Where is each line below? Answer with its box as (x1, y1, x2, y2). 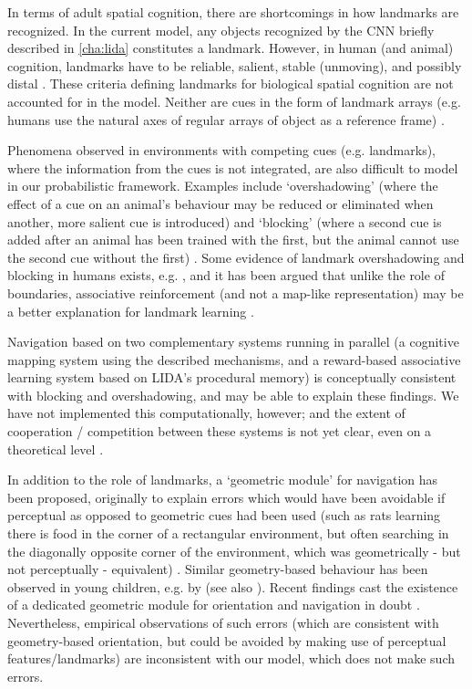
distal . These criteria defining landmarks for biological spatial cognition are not (7, 74, 454, 93)
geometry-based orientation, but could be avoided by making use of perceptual (7, 631, 446, 650)
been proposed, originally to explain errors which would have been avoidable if (7, 487, 446, 506)
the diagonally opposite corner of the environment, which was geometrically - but (7, 541, 461, 560)
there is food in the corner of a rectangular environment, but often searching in (7, 524, 449, 543)
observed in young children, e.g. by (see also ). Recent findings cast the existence (7, 577, 458, 596)
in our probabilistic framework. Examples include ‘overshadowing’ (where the (7, 176, 438, 195)
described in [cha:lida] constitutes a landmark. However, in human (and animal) (7, 38, 454, 57)
